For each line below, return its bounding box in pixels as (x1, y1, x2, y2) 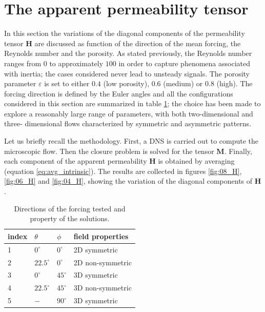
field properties (73, 230, 129, 241)
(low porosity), (103, 78, 150, 89)
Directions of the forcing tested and (14, 203, 126, 213)
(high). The (216, 78, 253, 89)
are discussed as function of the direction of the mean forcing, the (34, 37, 241, 48)
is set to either (44, 78, 90, 89)
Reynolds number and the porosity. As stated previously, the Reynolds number (4, 48, 252, 59)
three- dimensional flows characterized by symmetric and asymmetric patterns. (4, 118, 252, 129)
